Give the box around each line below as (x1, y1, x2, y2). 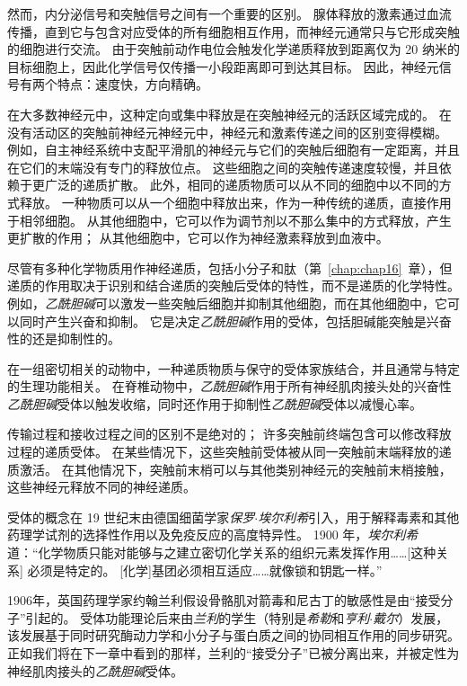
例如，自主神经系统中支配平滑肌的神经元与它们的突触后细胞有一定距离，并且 (7, 140, 460, 159)
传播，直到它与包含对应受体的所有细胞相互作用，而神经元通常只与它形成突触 (7, 22, 460, 40)
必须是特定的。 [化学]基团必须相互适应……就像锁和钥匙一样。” (27, 560, 383, 579)
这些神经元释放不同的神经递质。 (7, 477, 196, 496)
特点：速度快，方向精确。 (57, 75, 208, 94)
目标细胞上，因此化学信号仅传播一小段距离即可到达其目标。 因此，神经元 (7, 57, 439, 76)
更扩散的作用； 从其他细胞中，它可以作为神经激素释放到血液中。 (7, 228, 389, 247)
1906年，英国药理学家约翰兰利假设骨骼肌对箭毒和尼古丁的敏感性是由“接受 (7, 591, 441, 610)
